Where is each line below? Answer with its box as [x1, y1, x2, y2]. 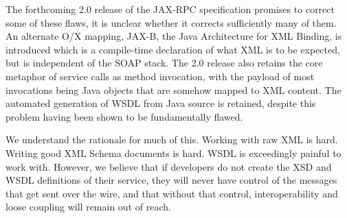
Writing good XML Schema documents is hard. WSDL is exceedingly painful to [5, 145, 342, 160]
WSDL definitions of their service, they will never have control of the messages [5, 173, 337, 187]
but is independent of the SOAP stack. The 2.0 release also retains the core [5, 56, 323, 70]
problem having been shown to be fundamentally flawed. [5, 109, 243, 123]
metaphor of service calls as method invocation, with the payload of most [5, 69, 315, 83]
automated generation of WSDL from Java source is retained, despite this [5, 96, 316, 110]
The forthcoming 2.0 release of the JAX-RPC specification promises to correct [5, 2, 335, 16]
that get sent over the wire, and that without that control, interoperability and [5, 186, 338, 200]
